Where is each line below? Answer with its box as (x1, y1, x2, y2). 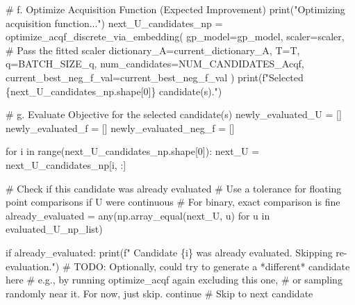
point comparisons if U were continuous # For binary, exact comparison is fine (6, 195, 340, 209)
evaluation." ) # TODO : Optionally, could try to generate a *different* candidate (6, 258, 350, 273)
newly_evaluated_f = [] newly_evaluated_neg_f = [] (6, 120, 235, 135)
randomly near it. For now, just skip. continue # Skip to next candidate (6, 286, 313, 300)
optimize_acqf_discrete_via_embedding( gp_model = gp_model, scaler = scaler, (6, 29, 345, 44)
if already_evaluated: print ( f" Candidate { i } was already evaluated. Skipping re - (6, 245, 347, 259)
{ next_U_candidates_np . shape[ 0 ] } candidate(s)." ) (6, 83, 222, 98)
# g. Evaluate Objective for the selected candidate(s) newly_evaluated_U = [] (6, 107, 342, 122)
